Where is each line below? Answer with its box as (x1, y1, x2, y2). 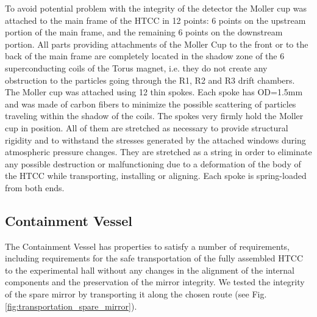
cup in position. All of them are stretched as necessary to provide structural (5, 121, 288, 134)
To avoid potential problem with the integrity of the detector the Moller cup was (5, 2, 307, 14)
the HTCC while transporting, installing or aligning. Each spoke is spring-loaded (5, 169, 307, 182)
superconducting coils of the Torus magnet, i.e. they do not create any (5, 61, 268, 74)
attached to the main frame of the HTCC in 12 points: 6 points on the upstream (5, 13, 306, 26)
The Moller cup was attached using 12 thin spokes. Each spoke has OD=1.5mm (5, 86, 303, 98)
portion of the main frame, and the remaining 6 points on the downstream (5, 26, 283, 38)
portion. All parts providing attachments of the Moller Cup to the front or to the (5, 37, 308, 50)
